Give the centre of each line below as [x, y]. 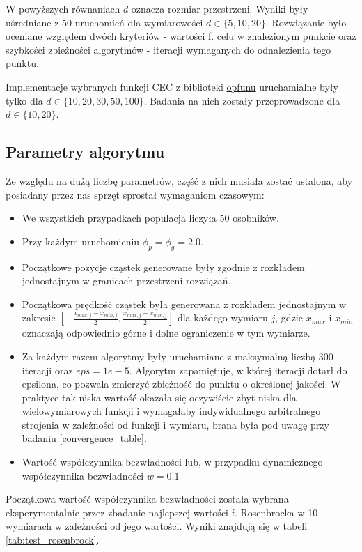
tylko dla [24, 100]
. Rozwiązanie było [306, 22]
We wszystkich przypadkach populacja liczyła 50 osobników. [150, 218]
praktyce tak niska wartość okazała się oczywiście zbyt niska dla [159, 397]
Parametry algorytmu [85, 152]
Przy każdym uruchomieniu [81, 241]
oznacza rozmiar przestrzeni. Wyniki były [220, 8]
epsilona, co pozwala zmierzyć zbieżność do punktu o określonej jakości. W [181, 384]
